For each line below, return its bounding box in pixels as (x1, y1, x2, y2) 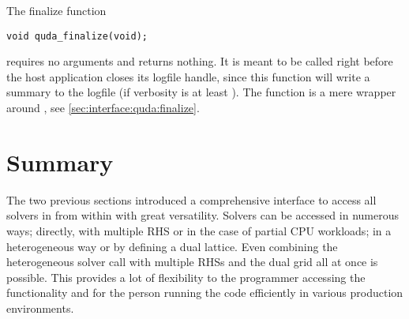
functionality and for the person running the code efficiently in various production (6, 284, 403, 301)
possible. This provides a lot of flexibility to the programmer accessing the (6, 268, 366, 285)
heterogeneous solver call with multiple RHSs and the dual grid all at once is (6, 253, 378, 270)
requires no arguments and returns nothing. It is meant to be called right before (6, 53, 393, 69)
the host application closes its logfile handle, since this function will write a (6, 68, 370, 84)
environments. (6, 299, 74, 316)
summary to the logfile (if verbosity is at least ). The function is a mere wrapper (6, 84, 396, 100)
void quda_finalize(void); (6, 30, 148, 42)
